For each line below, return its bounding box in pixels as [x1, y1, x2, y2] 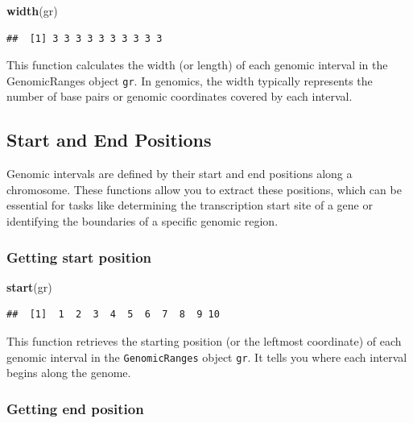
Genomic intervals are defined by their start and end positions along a [6, 165, 353, 182]
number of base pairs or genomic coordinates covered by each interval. [6, 88, 353, 105]
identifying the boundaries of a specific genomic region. [6, 213, 279, 230]
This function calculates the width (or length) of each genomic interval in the [6, 56, 388, 73]
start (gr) [6, 278, 52, 295]
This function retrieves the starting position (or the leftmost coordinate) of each [6, 333, 402, 350]
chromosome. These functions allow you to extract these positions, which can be [6, 180, 402, 197]
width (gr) [6, 2, 58, 19]
